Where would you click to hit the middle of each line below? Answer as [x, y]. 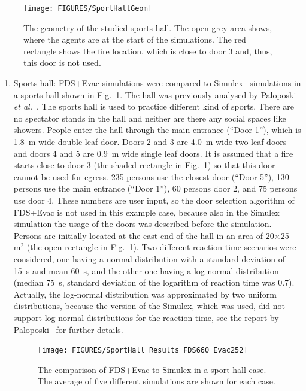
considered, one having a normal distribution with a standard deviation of [149, 258]
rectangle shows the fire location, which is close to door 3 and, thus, [148, 51]
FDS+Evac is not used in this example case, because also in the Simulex [146, 212]
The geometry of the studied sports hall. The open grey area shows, [148, 27]
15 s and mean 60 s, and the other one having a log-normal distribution [146, 270]
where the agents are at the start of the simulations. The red [135, 39]
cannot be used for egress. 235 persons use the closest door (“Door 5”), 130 [151, 176]
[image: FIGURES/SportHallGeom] [88, 8]
